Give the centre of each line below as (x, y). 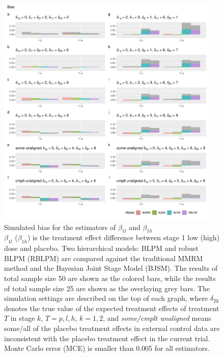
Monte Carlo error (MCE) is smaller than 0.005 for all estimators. (107, 348)
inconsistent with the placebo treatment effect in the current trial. (107, 338)
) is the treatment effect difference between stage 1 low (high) (123, 237)
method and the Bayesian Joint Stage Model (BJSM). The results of (111, 268)
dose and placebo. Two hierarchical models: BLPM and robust (101, 248)
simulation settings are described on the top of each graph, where (106, 298)
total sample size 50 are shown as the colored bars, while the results (110, 278)
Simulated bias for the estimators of (60, 227)
